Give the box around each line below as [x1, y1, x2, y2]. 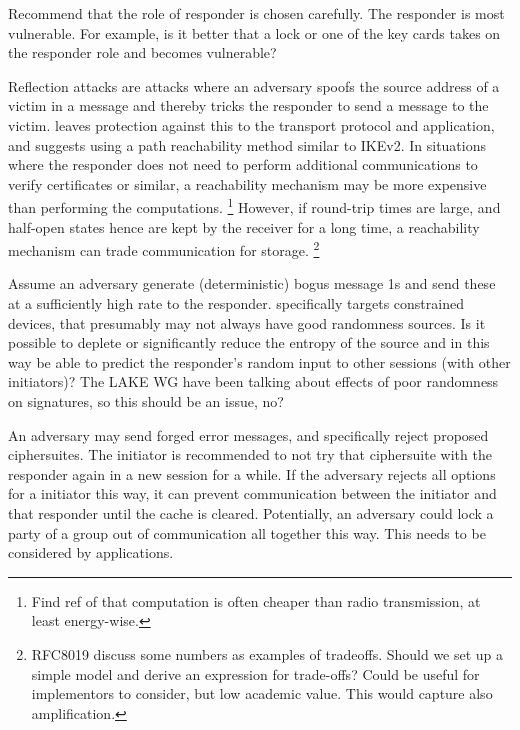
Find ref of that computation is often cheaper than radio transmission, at [31, 590, 481, 611]
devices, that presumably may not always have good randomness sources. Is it [8, 312, 486, 333]
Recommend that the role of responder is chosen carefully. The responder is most [8, 3, 505, 23]
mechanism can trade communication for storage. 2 [8, 237, 320, 260]
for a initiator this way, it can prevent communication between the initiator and [8, 483, 497, 504]
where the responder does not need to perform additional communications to [8, 154, 478, 175]
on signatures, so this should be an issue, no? [8, 391, 284, 411]
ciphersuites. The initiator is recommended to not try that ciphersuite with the [8, 444, 492, 465]
